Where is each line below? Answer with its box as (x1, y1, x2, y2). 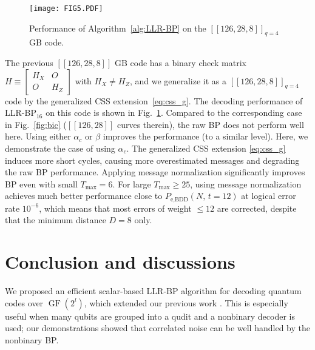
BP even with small (5, 177, 78, 190)
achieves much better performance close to (5, 189, 163, 202)
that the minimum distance (5, 214, 106, 226)
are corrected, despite (217, 201, 297, 214)
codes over (5, 296, 44, 309)
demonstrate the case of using (5, 142, 115, 155)
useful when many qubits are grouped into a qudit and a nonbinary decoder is (5, 309, 296, 322)
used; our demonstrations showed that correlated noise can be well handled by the (5, 321, 310, 334)
